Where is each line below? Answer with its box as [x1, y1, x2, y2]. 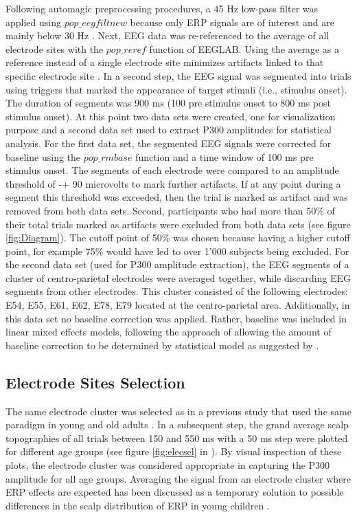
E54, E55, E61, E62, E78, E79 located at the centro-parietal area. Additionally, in [5, 298, 350, 312]
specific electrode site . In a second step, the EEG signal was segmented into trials [5, 68, 352, 82]
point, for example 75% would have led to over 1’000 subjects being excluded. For [5, 243, 349, 258]
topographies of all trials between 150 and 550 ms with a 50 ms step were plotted [5, 430, 348, 445]
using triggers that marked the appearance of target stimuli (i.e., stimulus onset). [5, 82, 347, 96]
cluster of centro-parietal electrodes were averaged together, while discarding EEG [5, 270, 352, 285]
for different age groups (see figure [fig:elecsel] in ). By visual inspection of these [5, 444, 342, 459]
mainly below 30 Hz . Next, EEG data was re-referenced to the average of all [5, 28, 330, 43]
